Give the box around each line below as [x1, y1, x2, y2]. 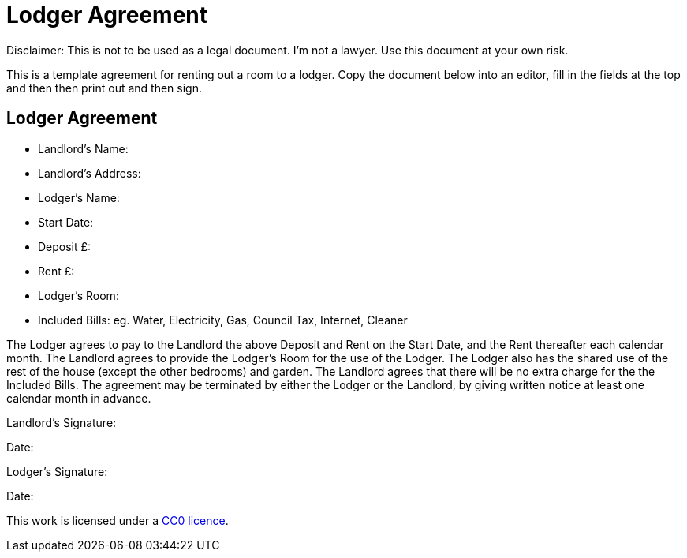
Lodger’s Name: [38, 190, 120, 204]
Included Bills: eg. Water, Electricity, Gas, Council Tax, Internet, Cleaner [38, 313, 408, 327]
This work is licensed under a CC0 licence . [6, 513, 229, 527]
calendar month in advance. [6, 391, 151, 405]
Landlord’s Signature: [6, 415, 117, 429]
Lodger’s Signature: [6, 464, 108, 478]
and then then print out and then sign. [6, 81, 202, 95]
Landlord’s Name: [38, 141, 129, 155]
